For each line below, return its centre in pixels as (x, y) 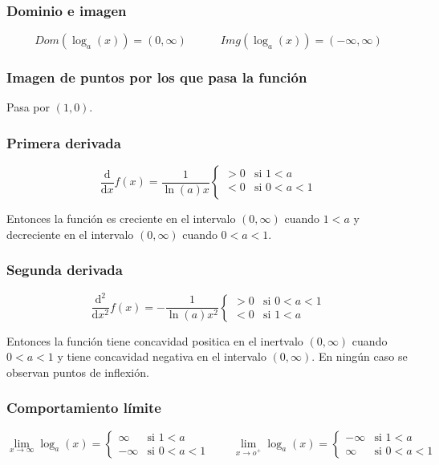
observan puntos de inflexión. (78, 372)
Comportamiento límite (84, 408)
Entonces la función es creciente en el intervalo (121, 218)
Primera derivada (64, 142)
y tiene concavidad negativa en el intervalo (162, 356)
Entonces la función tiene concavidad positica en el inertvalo (155, 340)
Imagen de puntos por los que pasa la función (157, 77)
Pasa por (28, 107)
